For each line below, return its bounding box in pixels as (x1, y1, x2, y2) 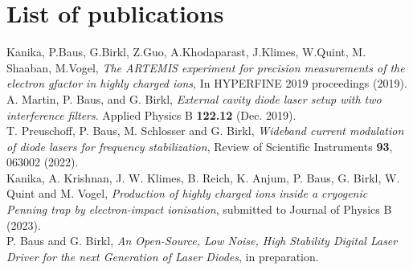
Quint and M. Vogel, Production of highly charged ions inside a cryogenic (6, 185, 368, 202)
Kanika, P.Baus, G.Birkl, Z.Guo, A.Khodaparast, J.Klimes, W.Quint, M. (6, 43, 366, 60)
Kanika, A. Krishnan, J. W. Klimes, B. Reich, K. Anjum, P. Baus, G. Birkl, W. (6, 169, 400, 186)
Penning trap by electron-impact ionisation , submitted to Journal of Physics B (6, 201, 392, 218)
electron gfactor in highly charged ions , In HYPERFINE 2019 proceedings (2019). (6, 75, 407, 92)
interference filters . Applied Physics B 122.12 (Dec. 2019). (6, 106, 296, 123)
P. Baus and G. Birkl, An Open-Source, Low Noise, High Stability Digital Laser (6, 232, 398, 249)
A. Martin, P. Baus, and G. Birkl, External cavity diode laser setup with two (6, 90, 382, 107)
